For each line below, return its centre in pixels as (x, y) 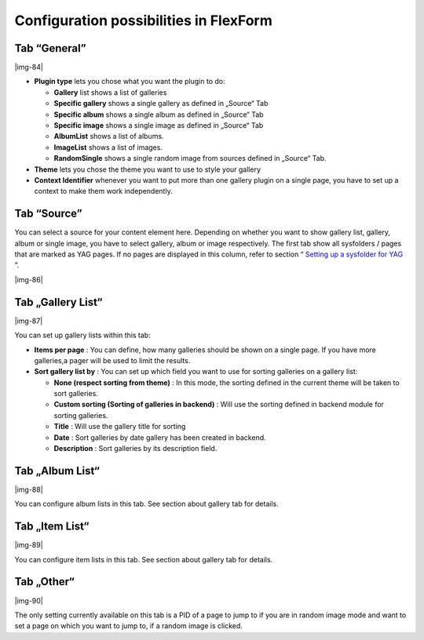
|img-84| (29, 67)
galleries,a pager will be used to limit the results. (112, 360)
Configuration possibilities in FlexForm (143, 20)
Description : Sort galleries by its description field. (135, 449)
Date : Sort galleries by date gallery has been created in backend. (160, 437)
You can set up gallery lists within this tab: (82, 335)
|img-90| (29, 601)
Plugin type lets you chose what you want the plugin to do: (130, 82)
